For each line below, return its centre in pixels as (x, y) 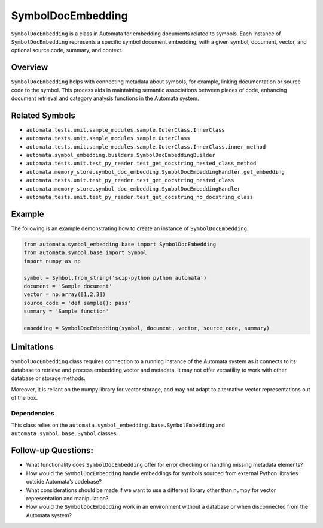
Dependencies (33, 413)
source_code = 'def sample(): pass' (77, 303)
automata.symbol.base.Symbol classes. (65, 433)
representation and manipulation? (67, 498)
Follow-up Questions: (52, 450)
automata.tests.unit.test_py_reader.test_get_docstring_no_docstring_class (140, 197)
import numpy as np (52, 261)
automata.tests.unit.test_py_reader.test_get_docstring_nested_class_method (141, 164)
